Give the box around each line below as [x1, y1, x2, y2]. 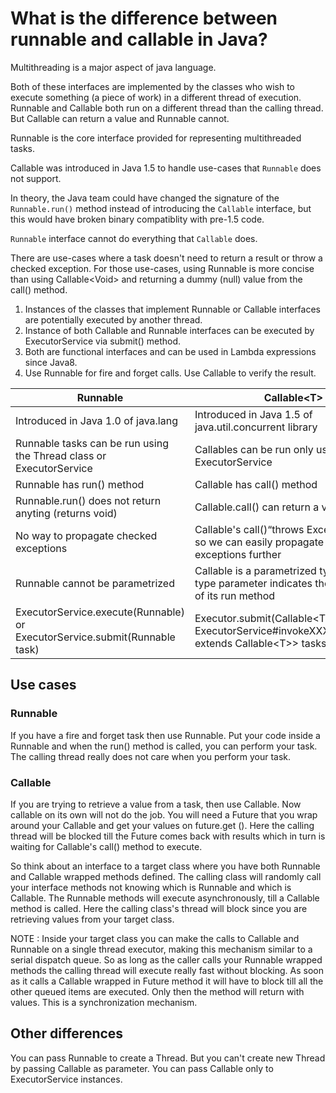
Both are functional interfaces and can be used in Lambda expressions [24, 345, 317, 357]
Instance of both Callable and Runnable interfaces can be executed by [24, 324, 315, 336]
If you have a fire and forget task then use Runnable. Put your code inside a [10, 729, 321, 741]
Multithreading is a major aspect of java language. [10, 61, 217, 73]
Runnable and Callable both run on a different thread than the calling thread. [10, 102, 324, 114]
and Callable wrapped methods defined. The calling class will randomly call [10, 870, 322, 882]
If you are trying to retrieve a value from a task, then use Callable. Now [10, 798, 302, 810]
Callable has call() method [194, 477, 318, 491]
